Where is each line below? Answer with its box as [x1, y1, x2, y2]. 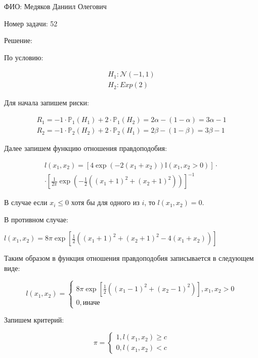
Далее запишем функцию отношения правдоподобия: [4, 143, 167, 153]
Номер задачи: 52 [4, 18, 58, 28]
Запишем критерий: [4, 314, 64, 325]
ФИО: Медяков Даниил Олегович [4, 1, 107, 11]
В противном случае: [4, 214, 68, 224]
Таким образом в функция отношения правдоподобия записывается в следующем [4, 253, 254, 263]
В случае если [4, 197, 48, 208]
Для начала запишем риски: [4, 97, 89, 108]
